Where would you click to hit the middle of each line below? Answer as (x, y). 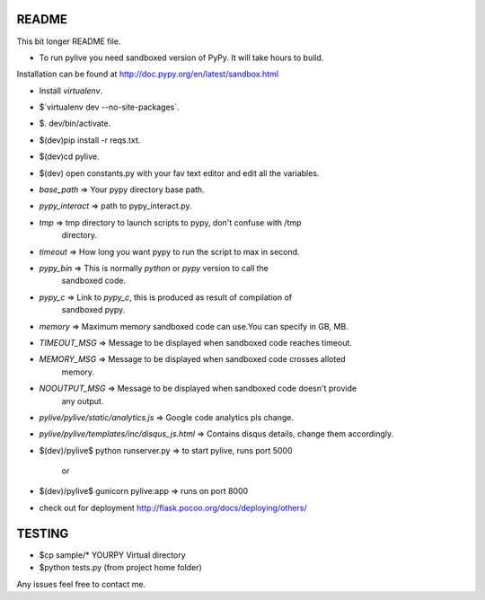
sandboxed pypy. (93, 310)
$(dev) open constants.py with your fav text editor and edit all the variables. (179, 173)
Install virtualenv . (71, 91)
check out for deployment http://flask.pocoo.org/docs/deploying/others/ (173, 507)
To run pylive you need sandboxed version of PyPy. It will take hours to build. (181, 57)
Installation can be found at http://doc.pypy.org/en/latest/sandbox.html (147, 74)
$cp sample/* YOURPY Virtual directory (112, 555)
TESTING (43, 533)
